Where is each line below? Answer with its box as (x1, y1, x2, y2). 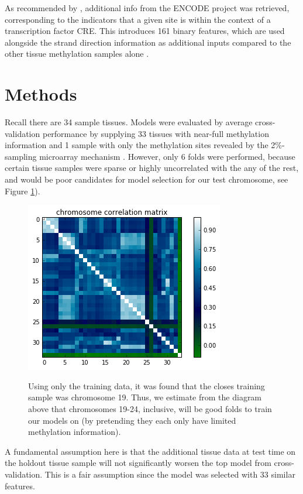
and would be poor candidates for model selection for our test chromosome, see (5, 173, 288, 186)
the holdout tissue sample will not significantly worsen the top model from (5, 457, 271, 469)
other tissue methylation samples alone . (5, 47, 149, 60)
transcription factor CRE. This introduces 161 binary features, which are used (5, 25, 285, 37)
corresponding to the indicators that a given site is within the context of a (5, 13, 271, 25)
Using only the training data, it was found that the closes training (28, 379, 265, 392)
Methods (5, 82, 77, 106)
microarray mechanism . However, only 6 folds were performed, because (39, 150, 295, 162)
